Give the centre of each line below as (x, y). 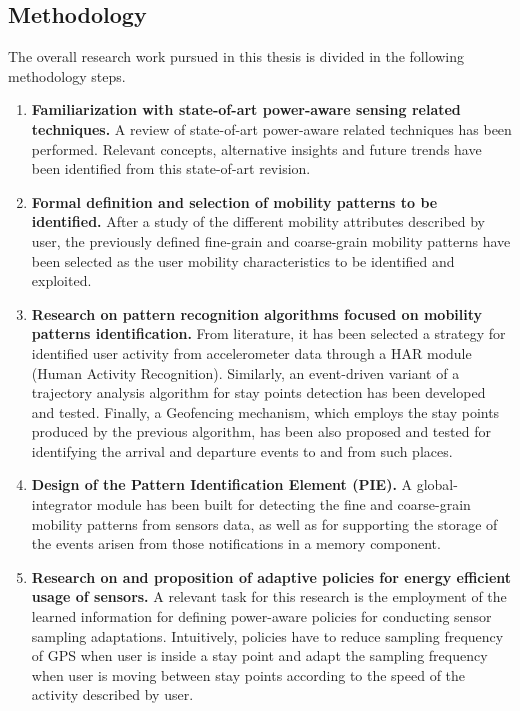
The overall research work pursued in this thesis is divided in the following (236, 56)
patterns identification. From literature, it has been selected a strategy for (268, 333)
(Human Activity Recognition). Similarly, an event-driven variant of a (245, 372)
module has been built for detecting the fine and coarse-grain (283, 504)
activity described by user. (112, 694)
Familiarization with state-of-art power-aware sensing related (246, 109)
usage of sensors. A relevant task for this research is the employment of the (269, 596)
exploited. (61, 280)
